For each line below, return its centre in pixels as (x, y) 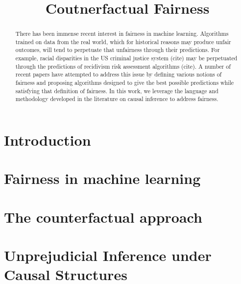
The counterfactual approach (103, 217)
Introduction (48, 140)
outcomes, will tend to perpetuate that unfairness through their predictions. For (118, 50)
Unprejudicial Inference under (108, 255)
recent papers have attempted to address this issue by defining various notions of (119, 74)
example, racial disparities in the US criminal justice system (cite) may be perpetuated (126, 58)
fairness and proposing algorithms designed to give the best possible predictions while (125, 83)
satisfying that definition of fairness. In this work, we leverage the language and (117, 90)
